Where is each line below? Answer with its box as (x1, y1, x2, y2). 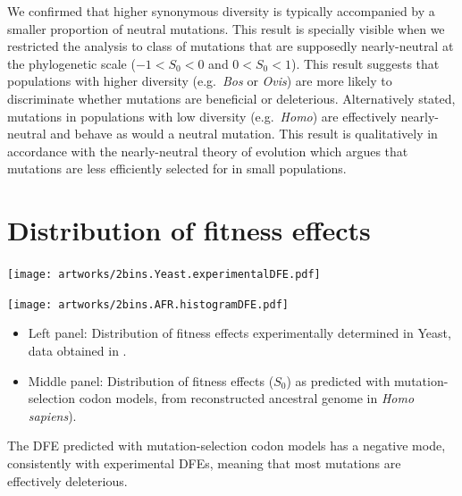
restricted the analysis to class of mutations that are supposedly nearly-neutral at (7, 37, 454, 55)
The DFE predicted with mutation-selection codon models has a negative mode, (7, 436, 446, 455)
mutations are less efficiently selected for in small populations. (7, 159, 347, 178)
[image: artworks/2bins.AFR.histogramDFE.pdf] (7, 298, 289, 311)
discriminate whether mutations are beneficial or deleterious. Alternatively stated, (7, 88, 456, 107)
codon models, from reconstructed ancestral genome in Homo (79, 389, 415, 408)
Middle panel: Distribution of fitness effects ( (28, 371, 274, 390)
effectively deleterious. (7, 471, 128, 490)
